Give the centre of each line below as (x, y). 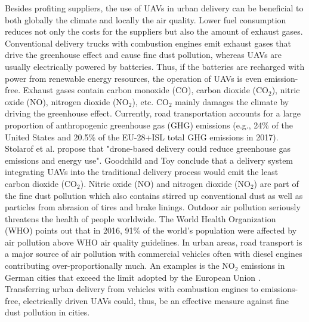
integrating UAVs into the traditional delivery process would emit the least (142, 172)
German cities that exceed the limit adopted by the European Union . (133, 277)
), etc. (143, 101)
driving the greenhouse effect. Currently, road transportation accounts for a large (153, 113)
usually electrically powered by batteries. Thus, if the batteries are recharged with (155, 66)
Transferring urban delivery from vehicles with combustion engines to (132, 289)
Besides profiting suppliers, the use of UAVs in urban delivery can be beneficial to (154, 8)
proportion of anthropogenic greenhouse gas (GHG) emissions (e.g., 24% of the (149, 125)
